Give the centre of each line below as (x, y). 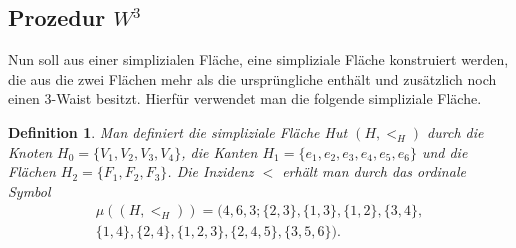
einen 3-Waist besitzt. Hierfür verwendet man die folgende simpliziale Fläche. (245, 98)
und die (444, 151)
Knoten (30, 151)
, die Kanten (219, 151)
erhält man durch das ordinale (374, 171)
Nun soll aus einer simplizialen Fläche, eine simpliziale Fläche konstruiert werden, (258, 59)
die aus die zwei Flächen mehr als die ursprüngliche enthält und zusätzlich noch (252, 78)
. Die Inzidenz (210, 171)
